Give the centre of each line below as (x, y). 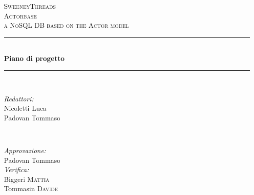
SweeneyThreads (30, 6)
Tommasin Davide (31, 188)
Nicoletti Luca (25, 108)
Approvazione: (25, 150)
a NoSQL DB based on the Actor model (66, 25)
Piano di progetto (34, 58)
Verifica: (17, 169)
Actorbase (21, 15)
